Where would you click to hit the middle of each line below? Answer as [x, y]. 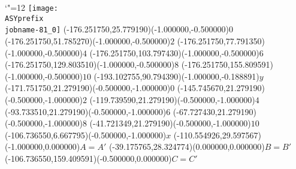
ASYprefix [24, 18]
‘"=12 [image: [31, 7]
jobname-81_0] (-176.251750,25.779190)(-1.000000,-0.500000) [117, 29]
